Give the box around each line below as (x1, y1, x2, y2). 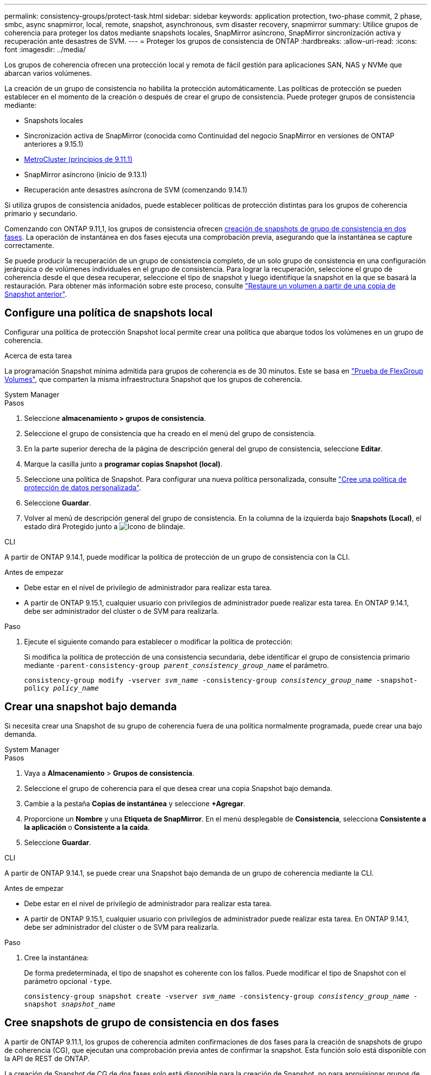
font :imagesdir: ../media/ (4, 45, 86, 54)
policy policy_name (24, 684, 99, 692)
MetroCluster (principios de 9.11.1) (24, 155, 133, 163)
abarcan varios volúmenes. (4, 69, 92, 77)
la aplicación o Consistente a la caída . (24, 822, 150, 831)
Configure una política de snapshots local (4, 307, 213, 319)
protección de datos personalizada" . (24, 483, 142, 492)
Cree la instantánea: (24, 953, 89, 962)
